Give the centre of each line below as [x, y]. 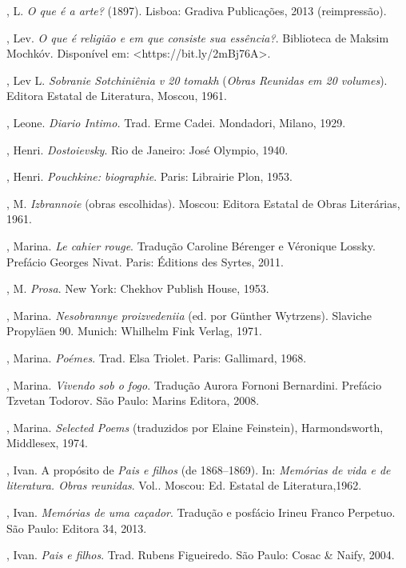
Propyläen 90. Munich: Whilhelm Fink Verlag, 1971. [134, 331]
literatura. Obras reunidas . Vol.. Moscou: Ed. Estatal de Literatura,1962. [184, 485]
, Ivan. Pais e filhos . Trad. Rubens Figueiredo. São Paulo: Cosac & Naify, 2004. [201, 555]
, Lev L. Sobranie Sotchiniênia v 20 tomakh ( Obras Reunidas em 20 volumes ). [197, 80]
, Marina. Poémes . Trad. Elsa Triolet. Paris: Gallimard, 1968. [157, 357]
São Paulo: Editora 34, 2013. [77, 528]
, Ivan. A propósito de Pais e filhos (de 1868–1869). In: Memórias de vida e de [199, 469]
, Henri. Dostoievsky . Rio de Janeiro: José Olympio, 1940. [147, 149]
